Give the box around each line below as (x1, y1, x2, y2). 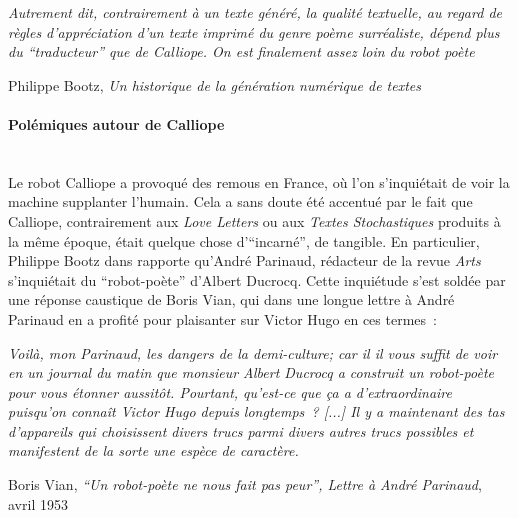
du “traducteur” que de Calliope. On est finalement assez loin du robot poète (8, 41, 475, 62)
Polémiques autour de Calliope (8, 113, 225, 134)
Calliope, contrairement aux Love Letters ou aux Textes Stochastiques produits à (8, 210, 501, 231)
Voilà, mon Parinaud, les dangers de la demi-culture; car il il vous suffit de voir (8, 342, 498, 363)
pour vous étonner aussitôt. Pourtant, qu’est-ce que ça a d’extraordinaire (8, 381, 452, 402)
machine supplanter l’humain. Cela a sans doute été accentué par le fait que (8, 191, 473, 212)
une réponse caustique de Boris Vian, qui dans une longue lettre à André (8, 289, 455, 310)
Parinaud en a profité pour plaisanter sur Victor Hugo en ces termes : (8, 308, 437, 329)
